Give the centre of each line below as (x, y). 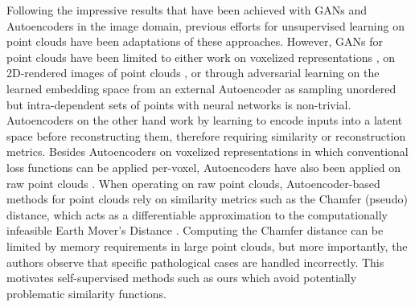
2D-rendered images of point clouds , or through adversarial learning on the (193, 73)
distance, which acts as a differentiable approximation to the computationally (197, 214)
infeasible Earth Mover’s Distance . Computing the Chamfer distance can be (195, 230)
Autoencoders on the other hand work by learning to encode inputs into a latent (205, 120)
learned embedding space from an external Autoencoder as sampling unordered (201, 88)
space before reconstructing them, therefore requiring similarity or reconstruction (206, 135)
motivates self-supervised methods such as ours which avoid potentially (182, 278)
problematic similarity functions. (86, 293)
